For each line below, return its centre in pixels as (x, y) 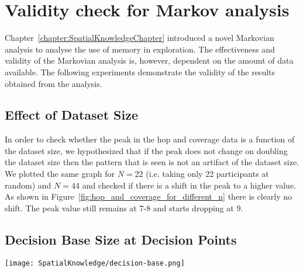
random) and (28, 185)
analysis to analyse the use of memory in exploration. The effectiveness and (140, 49)
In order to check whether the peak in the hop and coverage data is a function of (150, 139)
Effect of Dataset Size (72, 115)
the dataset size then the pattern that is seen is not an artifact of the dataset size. (152, 162)
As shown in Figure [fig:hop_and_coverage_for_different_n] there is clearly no (149, 196)
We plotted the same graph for (60, 174)
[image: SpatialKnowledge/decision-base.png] (95, 263)
